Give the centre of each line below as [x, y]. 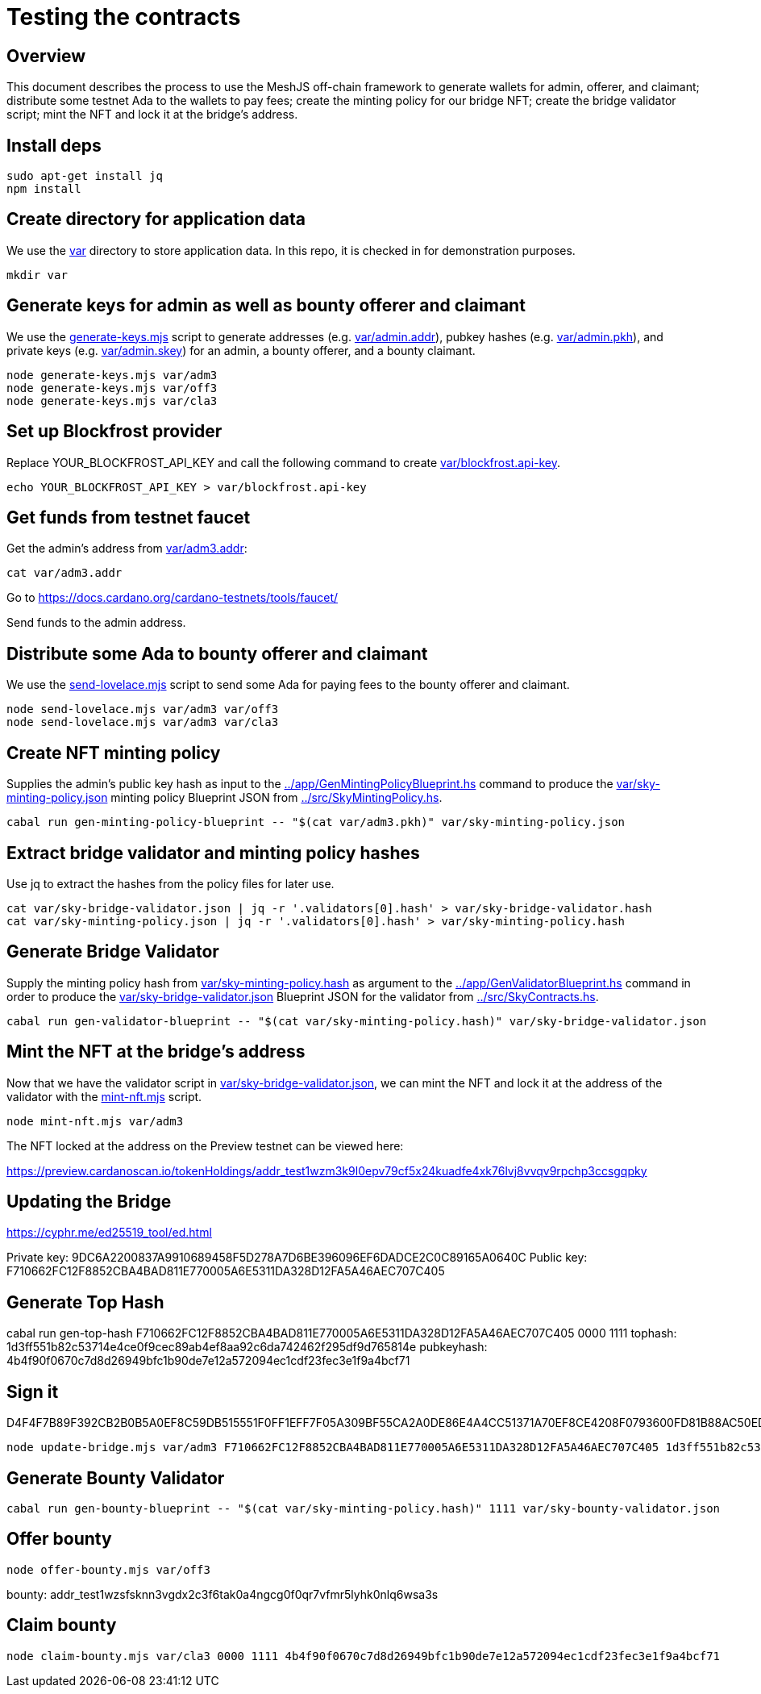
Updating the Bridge [89, 1202]
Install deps [54, 145]
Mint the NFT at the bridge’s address [156, 1052]
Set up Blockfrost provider [114, 432]
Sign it [33, 1391]
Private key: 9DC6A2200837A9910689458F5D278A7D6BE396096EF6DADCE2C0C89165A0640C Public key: [297, 1258]
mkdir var [37, 275]
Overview [46, 56]
